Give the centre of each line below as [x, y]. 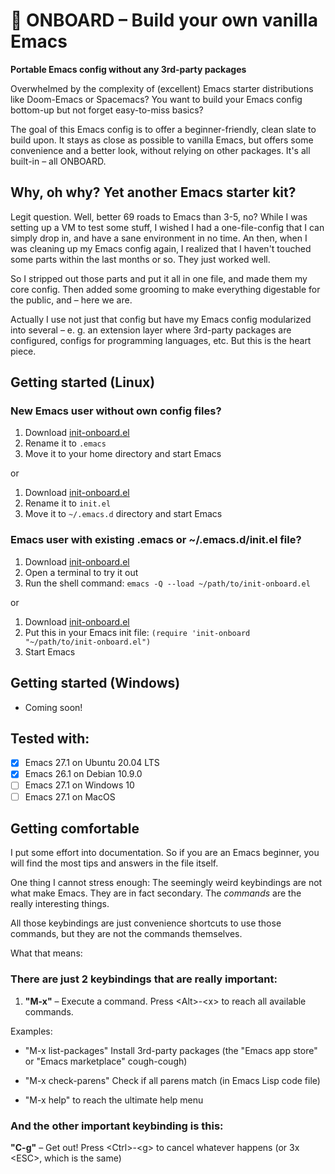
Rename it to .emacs [65, 443]
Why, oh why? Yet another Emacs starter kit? [153, 192]
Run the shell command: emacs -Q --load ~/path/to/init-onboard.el [167, 583]
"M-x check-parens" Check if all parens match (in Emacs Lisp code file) [172, 1080]
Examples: [31, 1031]
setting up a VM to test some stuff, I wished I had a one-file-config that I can [167, 227]
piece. [23, 351]
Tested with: [50, 738]
